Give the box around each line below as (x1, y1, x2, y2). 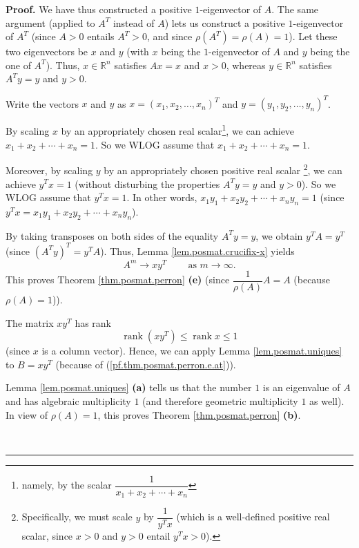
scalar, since (21, 529, 73, 543)
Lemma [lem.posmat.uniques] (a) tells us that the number (6, 380, 252, 395)
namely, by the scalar (21, 478, 112, 492)
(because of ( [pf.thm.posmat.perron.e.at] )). (55, 357, 236, 371)
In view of (6, 407, 48, 422)
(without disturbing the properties (75, 176, 220, 191)
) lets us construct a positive (164, 15, 285, 30)
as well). (309, 393, 345, 408)
